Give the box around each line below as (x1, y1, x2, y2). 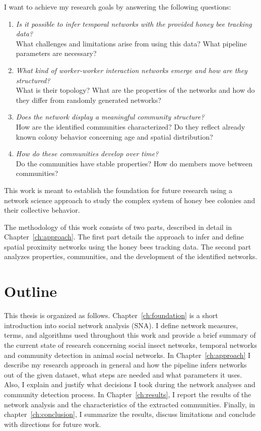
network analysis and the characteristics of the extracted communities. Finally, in (4, 399, 255, 409)
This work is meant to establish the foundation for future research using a (4, 184, 232, 195)
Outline (4, 281, 57, 301)
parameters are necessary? (16, 48, 97, 58)
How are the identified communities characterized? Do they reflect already (16, 121, 245, 132)
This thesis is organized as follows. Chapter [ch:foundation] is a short (4, 310, 218, 321)
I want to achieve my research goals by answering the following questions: (4, 2, 231, 12)
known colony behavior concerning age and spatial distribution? (16, 131, 213, 142)
